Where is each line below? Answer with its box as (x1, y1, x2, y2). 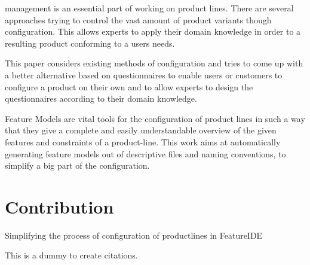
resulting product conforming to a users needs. (5, 36, 175, 49)
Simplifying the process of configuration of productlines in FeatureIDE (5, 229, 263, 241)
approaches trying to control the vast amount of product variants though (5, 13, 272, 26)
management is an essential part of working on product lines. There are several (5, 2, 294, 14)
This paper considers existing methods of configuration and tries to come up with (5, 57, 303, 69)
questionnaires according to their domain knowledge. (5, 92, 197, 105)
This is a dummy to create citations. (5, 249, 138, 261)
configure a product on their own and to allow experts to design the (5, 80, 253, 93)
